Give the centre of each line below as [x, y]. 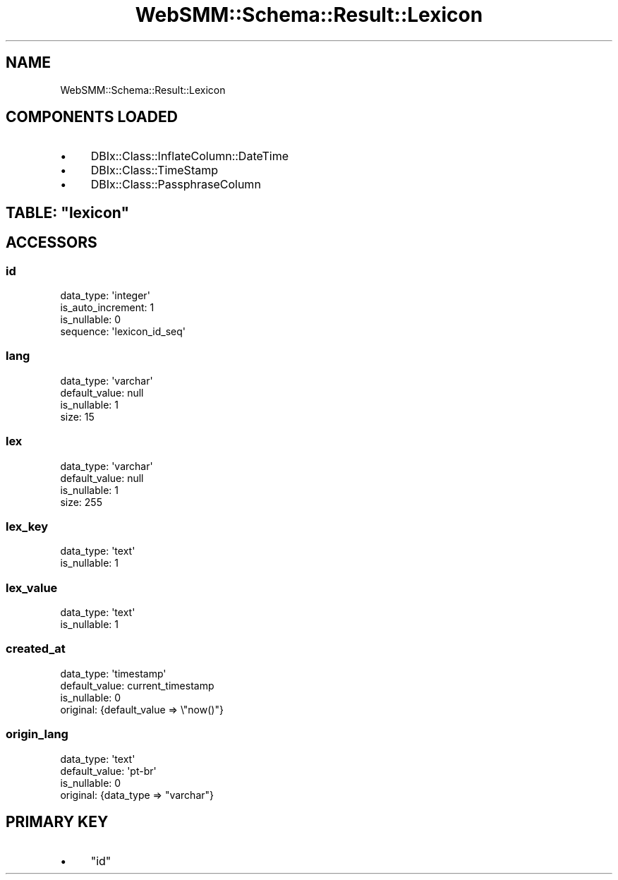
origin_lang [37, 734]
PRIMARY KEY [57, 822]
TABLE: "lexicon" [68, 212]
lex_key [27, 526]
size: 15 [77, 416]
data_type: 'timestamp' [113, 673]
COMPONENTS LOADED [92, 117]
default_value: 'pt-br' [108, 771]
